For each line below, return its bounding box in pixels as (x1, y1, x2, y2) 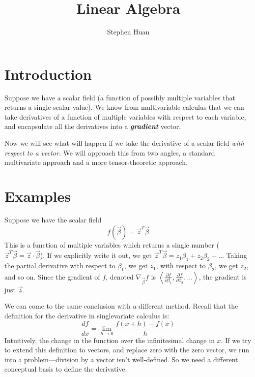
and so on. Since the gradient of (4, 271, 100, 282)
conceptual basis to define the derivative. (4, 364, 127, 374)
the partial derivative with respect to (4, 260, 115, 271)
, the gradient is (198, 271, 247, 282)
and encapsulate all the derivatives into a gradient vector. (4, 121, 181, 131)
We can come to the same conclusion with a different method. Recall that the (4, 301, 238, 311)
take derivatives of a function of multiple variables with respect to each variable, (4, 111, 246, 122)
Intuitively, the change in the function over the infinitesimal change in (4, 335, 215, 345)
